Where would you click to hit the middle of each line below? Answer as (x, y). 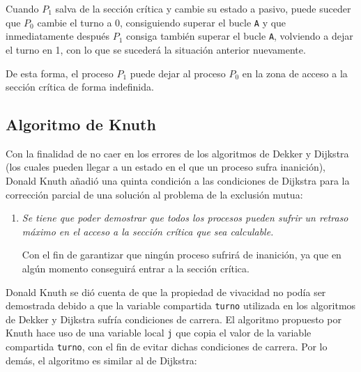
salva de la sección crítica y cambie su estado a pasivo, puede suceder (203, 8)
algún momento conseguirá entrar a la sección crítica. (136, 269)
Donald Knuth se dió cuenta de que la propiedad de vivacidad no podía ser (166, 292)
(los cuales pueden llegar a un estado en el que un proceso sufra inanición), (166, 167)
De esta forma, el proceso (60, 73)
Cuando (22, 8)
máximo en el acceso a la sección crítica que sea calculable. (148, 231)
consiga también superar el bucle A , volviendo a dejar (240, 36)
